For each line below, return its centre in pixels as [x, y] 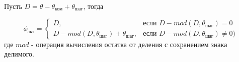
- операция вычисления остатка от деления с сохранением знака [129, 44]
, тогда [93, 6]
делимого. [19, 54]
